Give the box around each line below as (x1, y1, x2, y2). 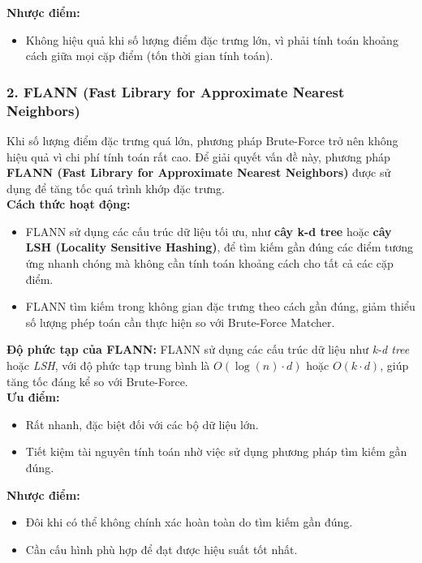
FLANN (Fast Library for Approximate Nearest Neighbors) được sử (6, 164, 391, 181)
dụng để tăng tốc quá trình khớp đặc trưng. (6, 179, 225, 196)
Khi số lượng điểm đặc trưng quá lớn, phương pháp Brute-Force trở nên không (6, 131, 398, 148)
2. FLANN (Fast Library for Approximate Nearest (6, 81, 345, 101)
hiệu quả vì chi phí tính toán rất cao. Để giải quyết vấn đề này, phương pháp (6, 148, 390, 165)
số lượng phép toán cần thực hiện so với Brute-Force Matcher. (25, 313, 335, 330)
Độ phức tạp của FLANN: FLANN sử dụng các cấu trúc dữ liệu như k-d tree (6, 341, 410, 358)
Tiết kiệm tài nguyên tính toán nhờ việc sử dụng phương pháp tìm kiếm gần (25, 443, 407, 460)
